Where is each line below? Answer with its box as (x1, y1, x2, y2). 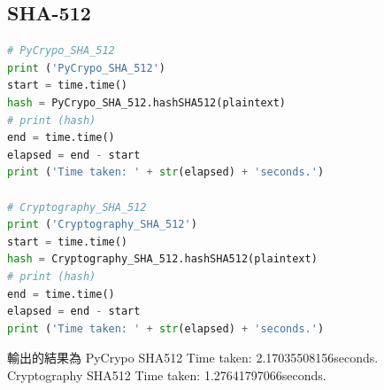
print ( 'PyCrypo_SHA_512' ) (7, 61, 165, 74)
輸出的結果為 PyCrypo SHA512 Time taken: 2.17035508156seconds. (7, 348, 379, 367)
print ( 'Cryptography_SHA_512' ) (7, 218, 197, 231)
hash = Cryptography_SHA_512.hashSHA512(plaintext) (7, 253, 318, 266)
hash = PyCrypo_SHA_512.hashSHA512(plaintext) (7, 96, 287, 109)
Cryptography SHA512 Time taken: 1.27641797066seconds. (7, 365, 326, 384)
